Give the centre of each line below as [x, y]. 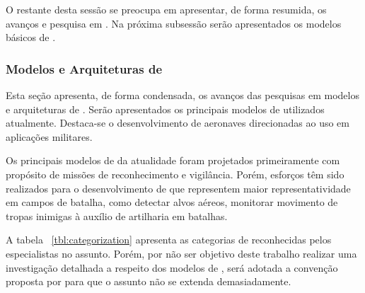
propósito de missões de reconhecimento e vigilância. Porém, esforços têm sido [175, 174]
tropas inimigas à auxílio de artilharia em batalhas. [117, 216]
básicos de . [31, 37]
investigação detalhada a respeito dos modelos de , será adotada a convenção [172, 267]
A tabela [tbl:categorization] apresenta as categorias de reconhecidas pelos [169, 240]
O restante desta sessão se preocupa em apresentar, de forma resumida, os [166, 9]
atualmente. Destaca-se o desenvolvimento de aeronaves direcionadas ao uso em [178, 123]
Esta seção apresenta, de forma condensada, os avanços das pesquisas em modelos [182, 95]
